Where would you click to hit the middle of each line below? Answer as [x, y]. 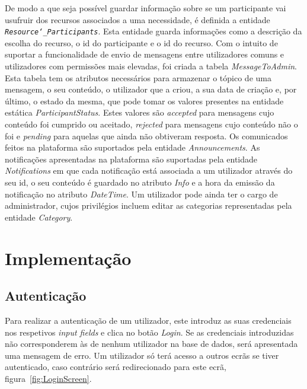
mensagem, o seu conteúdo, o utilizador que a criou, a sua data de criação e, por [151, 89]
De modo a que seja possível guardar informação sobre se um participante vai [145, 8]
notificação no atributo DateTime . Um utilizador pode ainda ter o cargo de [141, 194]
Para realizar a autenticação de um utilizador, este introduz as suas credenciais [148, 320]
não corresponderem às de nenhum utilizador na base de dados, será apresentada [151, 344]
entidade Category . [39, 217]
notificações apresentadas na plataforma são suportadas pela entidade [131, 159]
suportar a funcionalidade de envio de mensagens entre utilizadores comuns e [145, 54]
